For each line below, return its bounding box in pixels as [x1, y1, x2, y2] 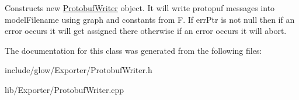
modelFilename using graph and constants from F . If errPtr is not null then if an [5, 13, 295, 25]
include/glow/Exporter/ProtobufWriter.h [5, 64, 152, 76]
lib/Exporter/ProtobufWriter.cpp [5, 83, 124, 95]
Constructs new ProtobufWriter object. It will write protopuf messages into [5, 2, 275, 13]
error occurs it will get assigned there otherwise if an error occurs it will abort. [5, 25, 287, 37]
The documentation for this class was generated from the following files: [5, 44, 262, 56]
